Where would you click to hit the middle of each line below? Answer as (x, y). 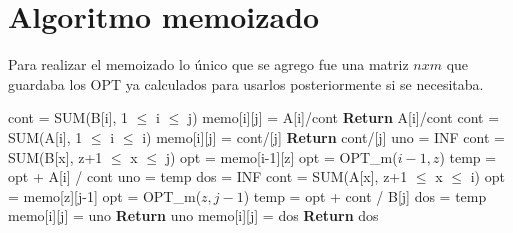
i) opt (487, 176)
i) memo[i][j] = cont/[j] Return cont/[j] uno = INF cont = (323, 136)
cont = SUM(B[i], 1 (68, 117)
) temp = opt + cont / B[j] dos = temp (365, 195)
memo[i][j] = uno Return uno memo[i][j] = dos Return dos (193, 215)
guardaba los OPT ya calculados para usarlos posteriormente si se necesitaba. (246, 83)
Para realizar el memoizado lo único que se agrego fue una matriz (208, 64)
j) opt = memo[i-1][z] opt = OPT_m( (281, 156)
